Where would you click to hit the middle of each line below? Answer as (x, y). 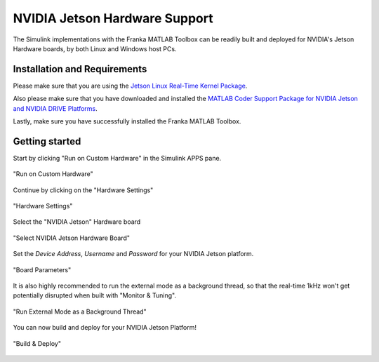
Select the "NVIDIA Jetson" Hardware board (77, 222)
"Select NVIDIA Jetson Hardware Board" (71, 238)
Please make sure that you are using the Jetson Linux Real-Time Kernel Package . (130, 86)
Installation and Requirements (80, 69)
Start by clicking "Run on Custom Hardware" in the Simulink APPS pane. (117, 158)
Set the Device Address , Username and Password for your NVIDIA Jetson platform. (133, 254)
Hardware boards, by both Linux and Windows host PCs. (95, 48)
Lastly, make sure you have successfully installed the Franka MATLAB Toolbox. (127, 121)
